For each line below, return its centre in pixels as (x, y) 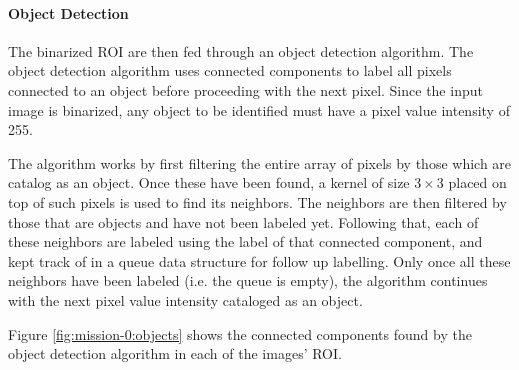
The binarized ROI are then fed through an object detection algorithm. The (241, 50)
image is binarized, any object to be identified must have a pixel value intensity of (259, 109)
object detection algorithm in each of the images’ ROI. (175, 353)
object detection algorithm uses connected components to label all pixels (230, 70)
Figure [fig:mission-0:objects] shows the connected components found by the (240, 333)
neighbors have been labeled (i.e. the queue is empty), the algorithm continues (248, 280)
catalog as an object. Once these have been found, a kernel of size (209, 182)
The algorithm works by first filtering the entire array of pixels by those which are (260, 162)
